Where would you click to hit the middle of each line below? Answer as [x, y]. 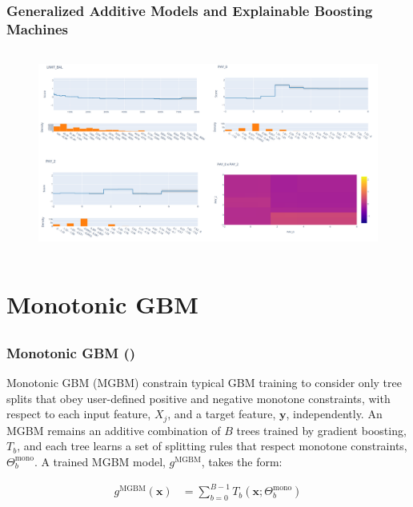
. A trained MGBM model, [100, 461]
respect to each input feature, [79, 414]
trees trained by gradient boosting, [321, 430]
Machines [38, 28]
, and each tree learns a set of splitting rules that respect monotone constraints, [212, 446]
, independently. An [334, 414]
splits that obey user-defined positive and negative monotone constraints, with [198, 398]
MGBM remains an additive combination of [114, 430]
